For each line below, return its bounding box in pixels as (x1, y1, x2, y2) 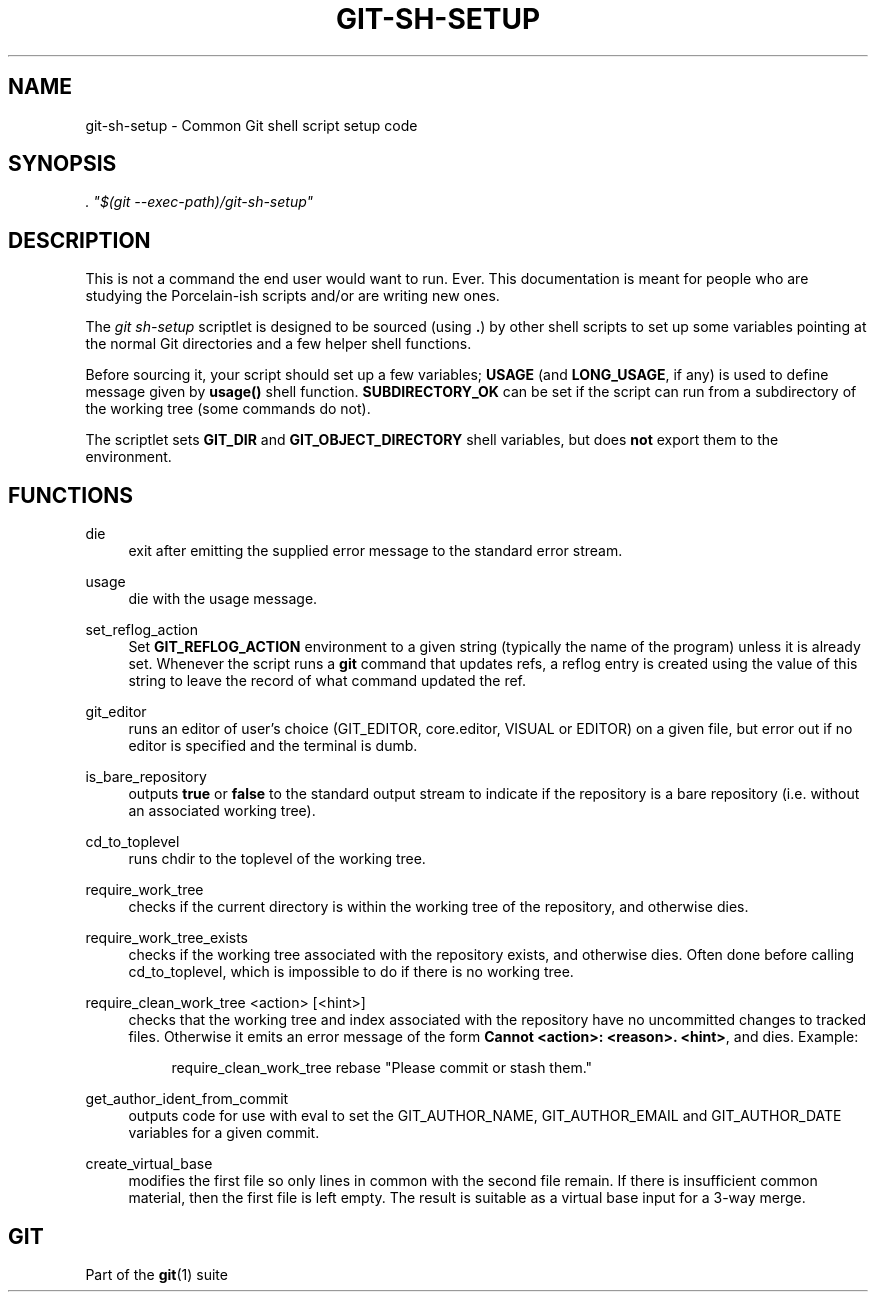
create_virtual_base (85, 1155, 213, 1173)
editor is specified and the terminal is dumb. (128, 737, 418, 755)
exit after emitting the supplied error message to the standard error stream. (128, 542, 623, 560)
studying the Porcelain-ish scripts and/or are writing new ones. (85, 287, 500, 305)
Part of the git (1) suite (85, 1265, 228, 1283)
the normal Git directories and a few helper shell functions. (85, 335, 472, 353)
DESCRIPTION (8, 227, 151, 253)
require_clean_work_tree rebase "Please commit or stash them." (171, 1059, 593, 1077)
